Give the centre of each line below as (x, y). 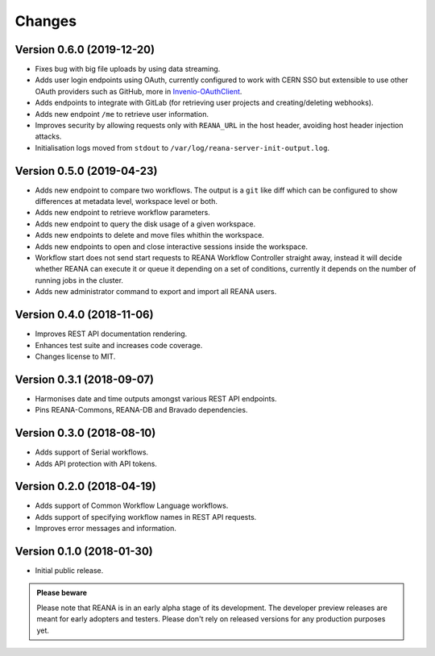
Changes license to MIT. (75, 356)
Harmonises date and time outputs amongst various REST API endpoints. (156, 398)
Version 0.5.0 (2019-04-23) (86, 170)
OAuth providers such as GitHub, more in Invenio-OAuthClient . (139, 91)
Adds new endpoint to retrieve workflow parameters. (123, 213)
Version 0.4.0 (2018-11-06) (84, 315)
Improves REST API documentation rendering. (111, 334)
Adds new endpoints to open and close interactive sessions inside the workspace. (171, 247)
